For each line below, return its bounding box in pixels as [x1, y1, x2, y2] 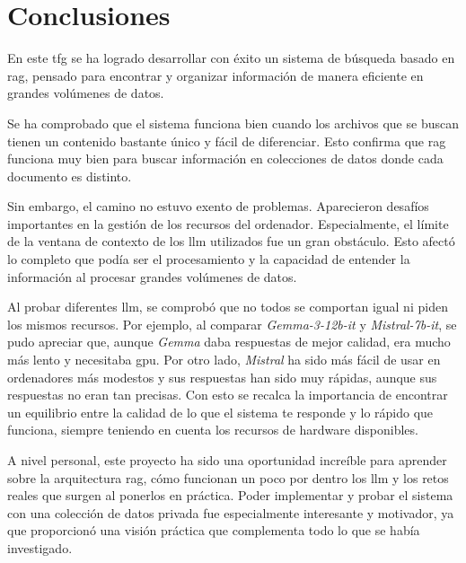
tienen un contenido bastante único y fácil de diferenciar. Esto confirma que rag [7, 131, 446, 150]
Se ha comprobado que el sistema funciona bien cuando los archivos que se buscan [7, 113, 459, 132]
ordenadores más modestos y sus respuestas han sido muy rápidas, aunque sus [7, 367, 437, 386]
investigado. [7, 538, 73, 557]
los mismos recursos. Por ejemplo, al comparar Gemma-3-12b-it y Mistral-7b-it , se [7, 314, 457, 333]
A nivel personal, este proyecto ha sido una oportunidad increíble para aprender [7, 451, 447, 469]
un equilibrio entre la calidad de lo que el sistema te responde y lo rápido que [7, 402, 434, 421]
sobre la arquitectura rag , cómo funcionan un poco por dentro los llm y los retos [7, 468, 449, 487]
